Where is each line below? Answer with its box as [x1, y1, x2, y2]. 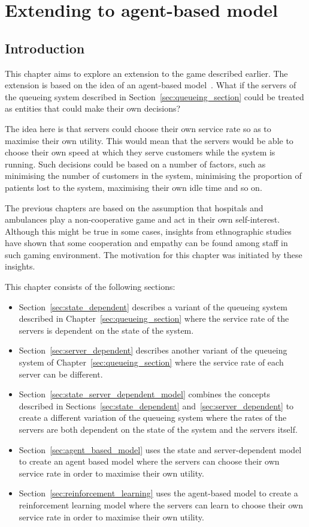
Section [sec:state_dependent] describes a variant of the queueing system [19, 300, 287, 313]
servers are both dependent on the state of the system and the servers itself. [19, 423, 298, 436]
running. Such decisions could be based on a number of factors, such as [5, 157, 266, 170]
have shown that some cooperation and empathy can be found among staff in [5, 236, 288, 249]
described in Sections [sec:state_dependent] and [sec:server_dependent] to [19, 399, 294, 412]
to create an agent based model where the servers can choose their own [19, 455, 280, 468]
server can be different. [19, 367, 103, 380]
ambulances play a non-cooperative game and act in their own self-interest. [5, 213, 280, 226]
